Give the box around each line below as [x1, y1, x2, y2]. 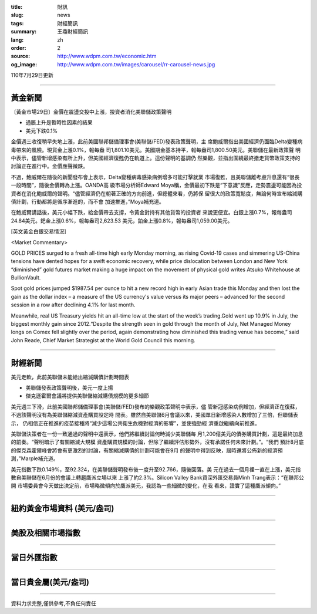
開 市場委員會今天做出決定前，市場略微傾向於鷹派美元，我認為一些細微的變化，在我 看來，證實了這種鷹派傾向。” [11, 482, 281, 490]
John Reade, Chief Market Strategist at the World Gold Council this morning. [11, 336, 196, 343]
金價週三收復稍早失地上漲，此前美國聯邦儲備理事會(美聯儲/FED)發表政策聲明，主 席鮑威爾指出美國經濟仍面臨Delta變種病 [11, 138, 303, 145]
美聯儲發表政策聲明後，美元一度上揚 [25, 384, 113, 392]
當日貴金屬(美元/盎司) [11, 577, 89, 587]
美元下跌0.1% [25, 127, 58, 134]
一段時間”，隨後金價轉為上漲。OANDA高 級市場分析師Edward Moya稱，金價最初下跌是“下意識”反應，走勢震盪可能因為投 [11, 182, 302, 189]
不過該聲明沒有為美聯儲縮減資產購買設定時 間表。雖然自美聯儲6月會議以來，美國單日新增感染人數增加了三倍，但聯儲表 [11, 411, 299, 419]
